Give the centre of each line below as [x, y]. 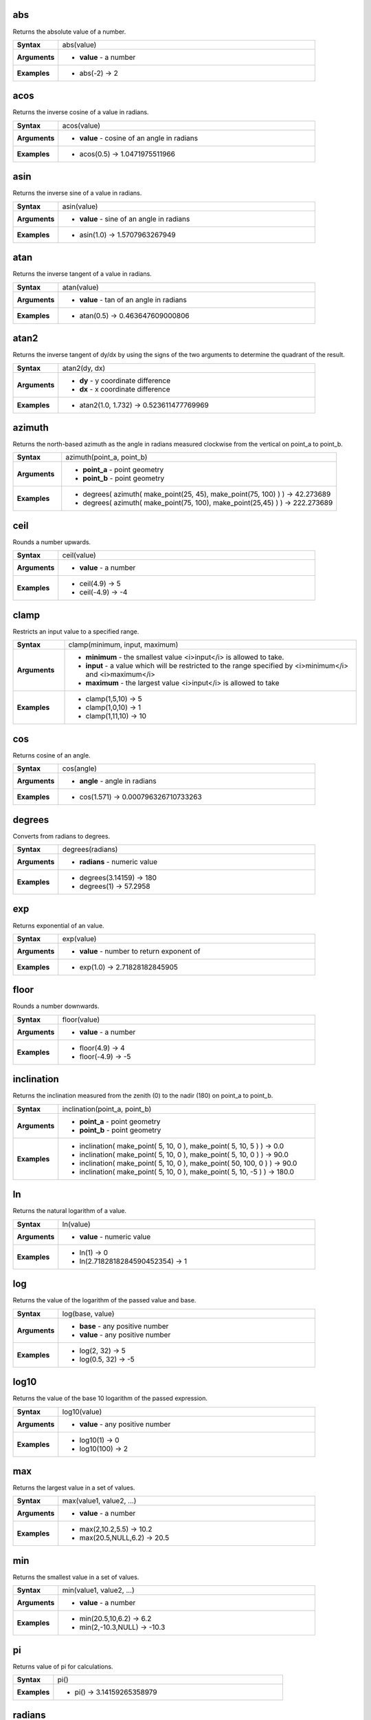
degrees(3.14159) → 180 [118, 878]
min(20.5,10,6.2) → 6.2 [115, 1619]
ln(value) [76, 1224]
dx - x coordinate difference [125, 389]
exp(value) [79, 938]
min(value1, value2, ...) [99, 1591]
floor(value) [81, 1020]
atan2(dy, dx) [84, 368]
